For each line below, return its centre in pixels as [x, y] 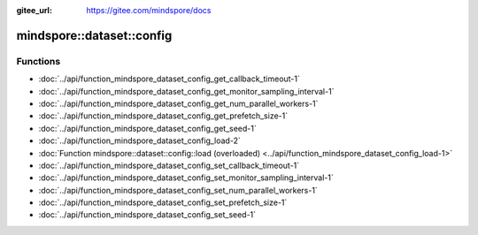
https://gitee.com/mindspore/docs [149, 10]
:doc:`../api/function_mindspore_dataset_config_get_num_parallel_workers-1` [178, 103]
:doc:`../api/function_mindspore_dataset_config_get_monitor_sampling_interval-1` [186, 91]
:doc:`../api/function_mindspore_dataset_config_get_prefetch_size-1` [163, 116]
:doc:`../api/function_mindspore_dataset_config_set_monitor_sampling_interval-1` [186, 178]
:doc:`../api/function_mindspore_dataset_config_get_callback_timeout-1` [170, 79]
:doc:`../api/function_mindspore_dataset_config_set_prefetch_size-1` [163, 202]
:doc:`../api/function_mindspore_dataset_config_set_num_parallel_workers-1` [178, 190]
